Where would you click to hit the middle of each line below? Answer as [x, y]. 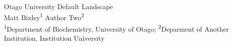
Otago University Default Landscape [58, 6]
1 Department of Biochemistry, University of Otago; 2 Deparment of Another [116, 28]
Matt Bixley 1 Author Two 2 [44, 17]
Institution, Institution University [54, 38]
